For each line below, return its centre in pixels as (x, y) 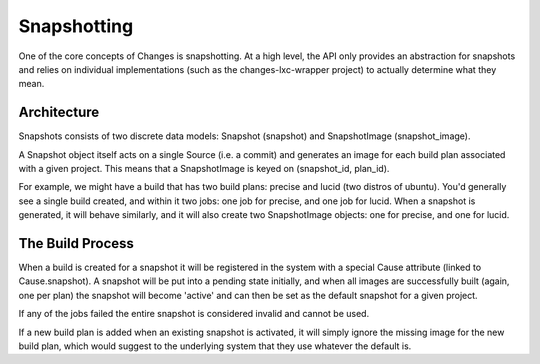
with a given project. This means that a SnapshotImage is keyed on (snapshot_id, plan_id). (204, 169)
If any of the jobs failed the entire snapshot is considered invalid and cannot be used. (194, 314)
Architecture (59, 112)
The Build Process (76, 243)
